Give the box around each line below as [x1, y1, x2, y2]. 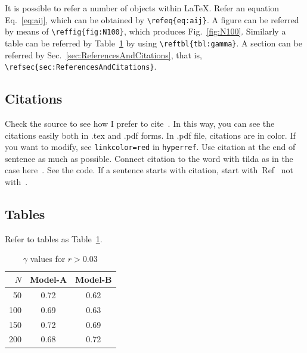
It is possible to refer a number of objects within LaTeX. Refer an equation [5, 2, 280, 14]
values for [30, 252, 66, 265]
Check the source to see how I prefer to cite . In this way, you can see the [5, 117, 275, 130]
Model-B [75, 273, 112, 286]
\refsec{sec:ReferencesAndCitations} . [5, 60, 157, 73]
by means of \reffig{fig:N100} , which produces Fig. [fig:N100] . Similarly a [5, 25, 286, 38]
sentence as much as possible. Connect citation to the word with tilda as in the [5, 152, 293, 164]
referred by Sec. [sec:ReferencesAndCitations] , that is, [5, 48, 202, 61]
